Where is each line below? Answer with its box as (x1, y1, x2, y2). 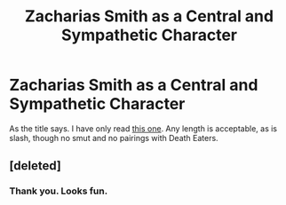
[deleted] (9, 158, 62, 174)
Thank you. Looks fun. (9, 185, 108, 197)
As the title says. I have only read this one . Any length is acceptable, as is (9, 122, 278, 134)
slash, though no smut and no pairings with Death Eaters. (9, 132, 219, 143)
